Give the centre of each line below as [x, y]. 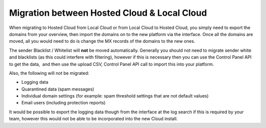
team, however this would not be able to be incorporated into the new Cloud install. [93, 119]
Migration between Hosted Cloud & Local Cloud [108, 13]
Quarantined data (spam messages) [58, 89]
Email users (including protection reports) [64, 103]
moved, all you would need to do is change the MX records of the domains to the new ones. [102, 41]
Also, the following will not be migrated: [49, 73]
